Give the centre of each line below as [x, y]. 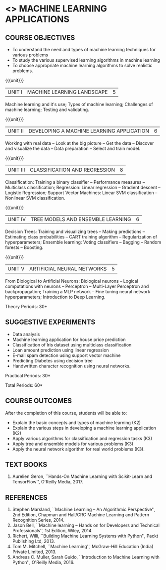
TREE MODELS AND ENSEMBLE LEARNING [81, 219]
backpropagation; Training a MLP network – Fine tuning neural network [78, 291]
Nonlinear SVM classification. [35, 198]
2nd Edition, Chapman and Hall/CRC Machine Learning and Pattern [81, 515]
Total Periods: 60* [24, 385]
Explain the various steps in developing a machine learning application [84, 428]
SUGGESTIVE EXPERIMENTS [50, 322]
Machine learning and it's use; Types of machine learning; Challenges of [79, 104]
